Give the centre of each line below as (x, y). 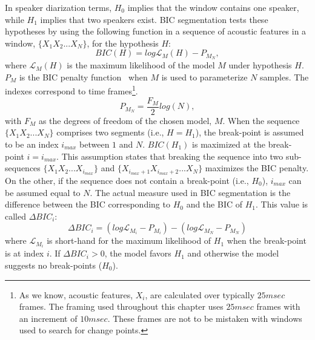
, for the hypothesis (123, 43)
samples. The (284, 77)
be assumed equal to (43, 192)
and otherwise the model (233, 253)
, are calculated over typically (200, 294)
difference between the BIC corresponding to (88, 204)
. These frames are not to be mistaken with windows (205, 318)
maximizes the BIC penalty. (257, 168)
